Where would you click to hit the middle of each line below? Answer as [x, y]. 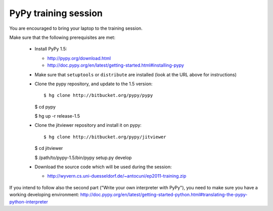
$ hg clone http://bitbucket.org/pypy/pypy [98, 95]
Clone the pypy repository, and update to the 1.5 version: [94, 84]
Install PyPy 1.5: [51, 49]
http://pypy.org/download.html [79, 58]
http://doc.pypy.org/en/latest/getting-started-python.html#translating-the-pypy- [164, 195]
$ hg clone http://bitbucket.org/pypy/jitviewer [105, 137]
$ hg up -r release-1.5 [57, 116]
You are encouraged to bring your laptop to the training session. [76, 28]
